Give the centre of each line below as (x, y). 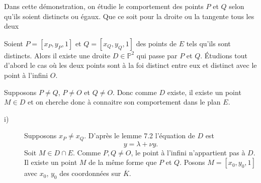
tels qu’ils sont (208, 43)
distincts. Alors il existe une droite (57, 55)
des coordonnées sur (90, 173)
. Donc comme (135, 92)
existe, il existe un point (204, 92)
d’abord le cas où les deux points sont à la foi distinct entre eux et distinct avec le (130, 65)
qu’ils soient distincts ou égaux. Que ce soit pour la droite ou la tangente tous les (129, 16)
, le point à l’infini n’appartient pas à (188, 152)
